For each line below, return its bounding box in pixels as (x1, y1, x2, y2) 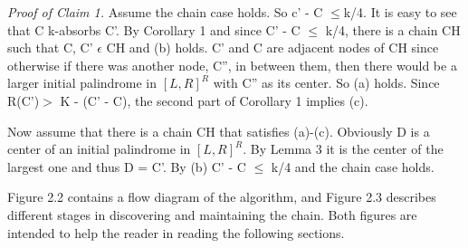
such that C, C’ (7, 38, 93, 57)
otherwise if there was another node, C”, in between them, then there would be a (7, 55, 457, 74)
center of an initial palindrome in (7, 139, 191, 158)
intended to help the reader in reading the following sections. (7, 223, 345, 242)
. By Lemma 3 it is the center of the (243, 139, 444, 158)
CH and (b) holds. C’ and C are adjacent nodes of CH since (106, 38, 439, 57)
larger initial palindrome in (7, 73, 158, 92)
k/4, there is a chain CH (325, 20, 461, 39)
